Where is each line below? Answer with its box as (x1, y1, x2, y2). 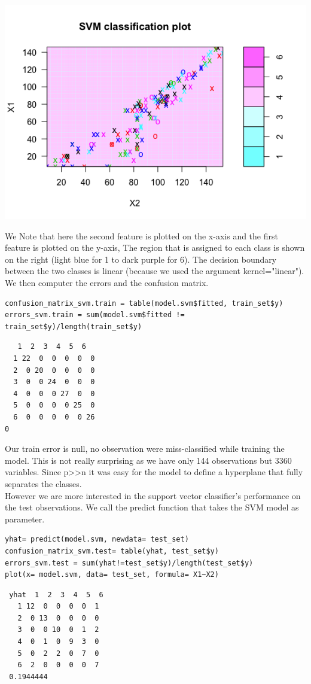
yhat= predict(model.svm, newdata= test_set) (5, 535, 189, 544)
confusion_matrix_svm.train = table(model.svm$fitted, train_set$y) (5, 299, 283, 308)
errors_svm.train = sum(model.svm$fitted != (5, 311, 185, 320)
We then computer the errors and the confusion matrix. (5, 276, 209, 289)
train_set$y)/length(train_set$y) (5, 322, 142, 331)
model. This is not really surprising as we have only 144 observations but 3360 (5, 454, 292, 466)
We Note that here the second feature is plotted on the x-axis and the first (5, 229, 278, 242)
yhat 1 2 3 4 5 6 (9, 590, 103, 599)
